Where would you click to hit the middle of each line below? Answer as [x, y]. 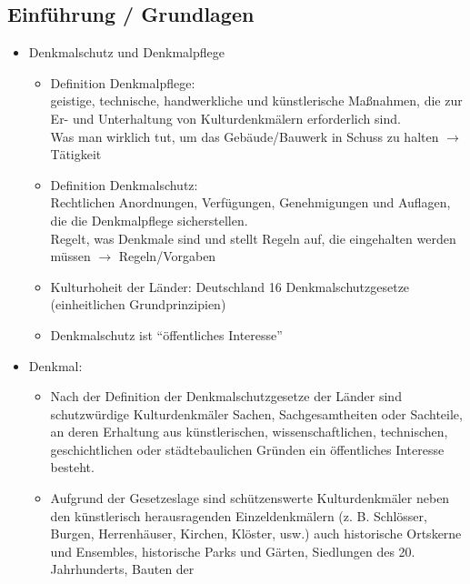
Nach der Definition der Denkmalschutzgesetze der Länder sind [226, 396]
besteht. [72, 467]
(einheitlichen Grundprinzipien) [138, 304]
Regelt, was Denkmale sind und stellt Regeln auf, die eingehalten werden [253, 238]
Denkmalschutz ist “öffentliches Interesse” [166, 334]
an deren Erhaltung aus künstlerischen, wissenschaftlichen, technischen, [249, 432]
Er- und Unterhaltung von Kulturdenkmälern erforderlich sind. [225, 118]
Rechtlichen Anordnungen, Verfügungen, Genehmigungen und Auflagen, [250, 202]
